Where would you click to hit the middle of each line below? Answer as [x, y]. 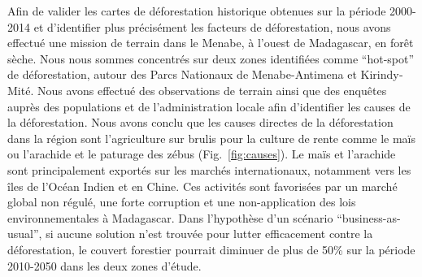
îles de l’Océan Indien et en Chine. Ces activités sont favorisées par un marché [202, 186]
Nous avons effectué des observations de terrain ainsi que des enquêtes [212, 90]
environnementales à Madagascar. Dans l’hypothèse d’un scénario [170, 217]
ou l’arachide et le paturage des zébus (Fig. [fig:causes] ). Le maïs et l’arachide [202, 154]
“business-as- [369, 217]
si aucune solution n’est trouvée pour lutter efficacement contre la [209, 234]
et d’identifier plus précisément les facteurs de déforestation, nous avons [212, 26]
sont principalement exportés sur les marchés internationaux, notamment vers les [209, 169]
